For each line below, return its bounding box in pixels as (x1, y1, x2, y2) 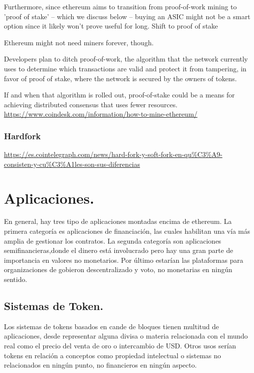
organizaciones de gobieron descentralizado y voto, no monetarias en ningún (4, 264, 232, 275)
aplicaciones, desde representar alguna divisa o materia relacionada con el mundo (4, 331, 248, 341)
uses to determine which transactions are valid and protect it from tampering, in (4, 63, 247, 73)
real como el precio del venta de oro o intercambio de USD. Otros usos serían (4, 341, 236, 351)
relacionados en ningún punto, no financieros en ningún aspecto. (4, 360, 197, 370)
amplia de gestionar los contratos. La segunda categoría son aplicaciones (4, 235, 222, 246)
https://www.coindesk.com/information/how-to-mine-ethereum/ (4, 109, 198, 119)
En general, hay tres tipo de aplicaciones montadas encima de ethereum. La (4, 216, 232, 226)
